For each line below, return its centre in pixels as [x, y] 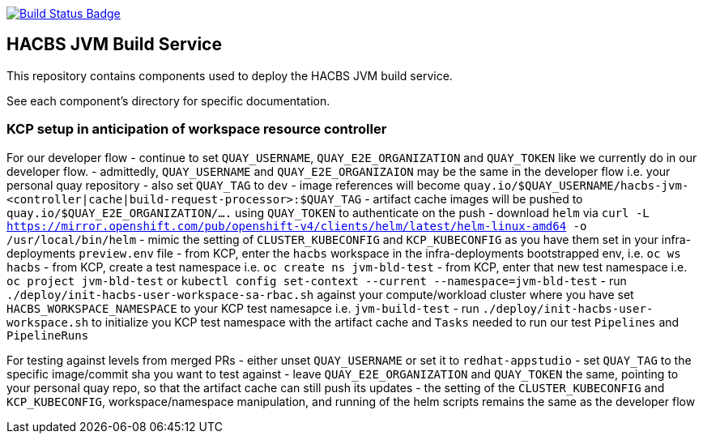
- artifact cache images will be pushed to [474, 199]
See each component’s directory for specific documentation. [168, 100]
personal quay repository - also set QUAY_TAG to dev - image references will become [234, 185]
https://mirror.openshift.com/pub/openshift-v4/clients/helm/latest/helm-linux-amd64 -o [297, 226]
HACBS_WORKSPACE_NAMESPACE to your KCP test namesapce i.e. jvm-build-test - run [243, 308]
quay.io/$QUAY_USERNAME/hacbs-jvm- [576, 185]
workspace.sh [48, 322]
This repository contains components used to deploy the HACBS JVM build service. [230, 75]
